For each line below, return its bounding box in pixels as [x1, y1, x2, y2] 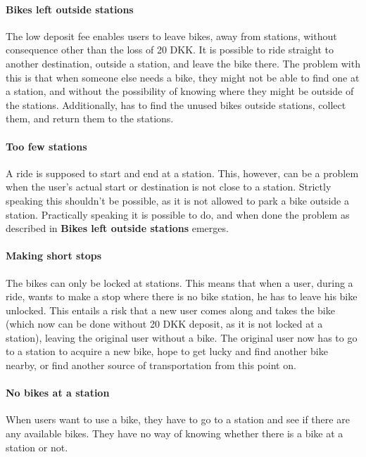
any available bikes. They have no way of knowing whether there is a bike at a [6, 426, 343, 441]
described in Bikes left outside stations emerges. [6, 221, 229, 236]
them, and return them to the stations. [6, 111, 174, 126]
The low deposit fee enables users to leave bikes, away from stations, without [6, 28, 337, 43]
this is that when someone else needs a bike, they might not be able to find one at [6, 70, 360, 84]
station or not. [6, 439, 68, 454]
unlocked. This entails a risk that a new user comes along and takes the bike [6, 302, 335, 317]
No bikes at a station [6, 385, 110, 400]
